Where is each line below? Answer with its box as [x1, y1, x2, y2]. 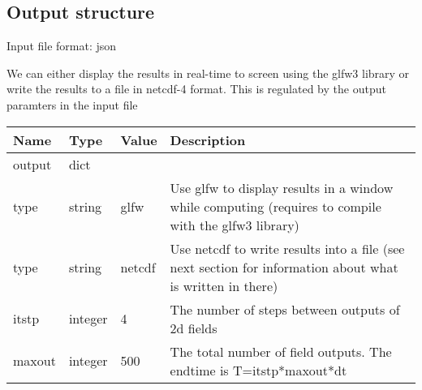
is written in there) [170, 276, 278, 295]
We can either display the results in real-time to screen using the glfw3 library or [6, 64, 410, 81]
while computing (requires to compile [170, 196, 381, 216]
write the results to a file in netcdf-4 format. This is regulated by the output [6, 80, 386, 97]
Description [170, 130, 246, 149]
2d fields [170, 318, 217, 337]
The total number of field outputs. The [170, 341, 392, 361]
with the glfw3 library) [170, 215, 299, 234]
